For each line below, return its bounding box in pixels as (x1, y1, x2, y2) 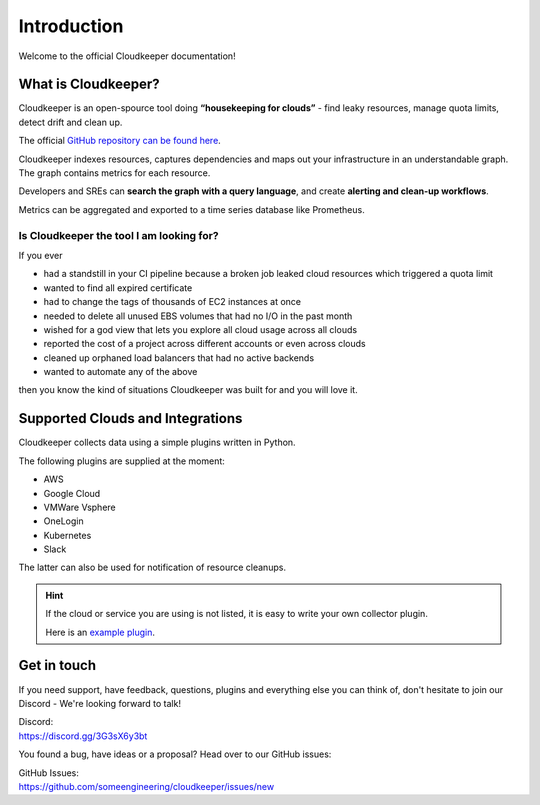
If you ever (18, 249, 63, 261)
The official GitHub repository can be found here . (18, 135, 222, 147)
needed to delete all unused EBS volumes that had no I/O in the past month (43, 310, 353, 322)
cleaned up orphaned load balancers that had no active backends (43, 351, 315, 364)
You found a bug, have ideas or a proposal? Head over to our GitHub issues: (18, 748, 332, 760)
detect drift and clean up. (18, 116, 123, 128)
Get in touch (18, 657, 97, 674)
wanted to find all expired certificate (43, 281, 193, 294)
